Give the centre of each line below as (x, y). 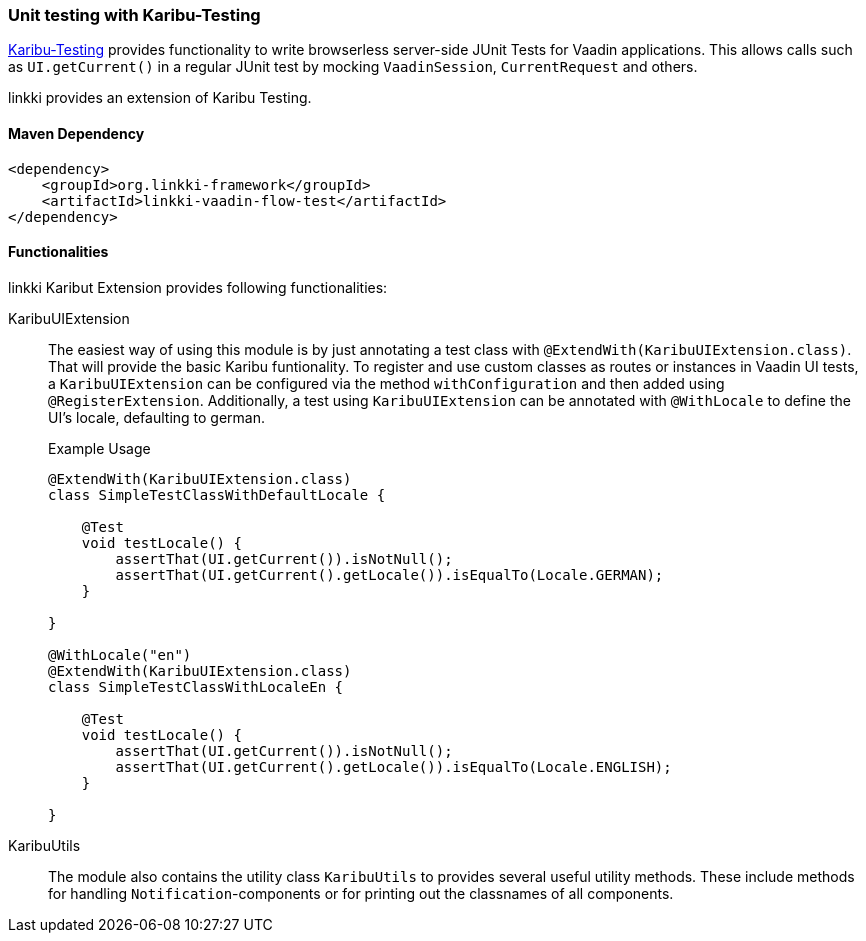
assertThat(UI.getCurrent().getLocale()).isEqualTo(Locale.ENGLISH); (393, 766)
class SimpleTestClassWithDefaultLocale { (217, 494)
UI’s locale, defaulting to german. (157, 417)
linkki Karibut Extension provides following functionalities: (198, 287)
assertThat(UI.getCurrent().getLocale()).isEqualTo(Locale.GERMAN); (389, 574)
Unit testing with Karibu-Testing (134, 15)
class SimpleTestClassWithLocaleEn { (196, 686)
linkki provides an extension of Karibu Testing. (160, 98)
